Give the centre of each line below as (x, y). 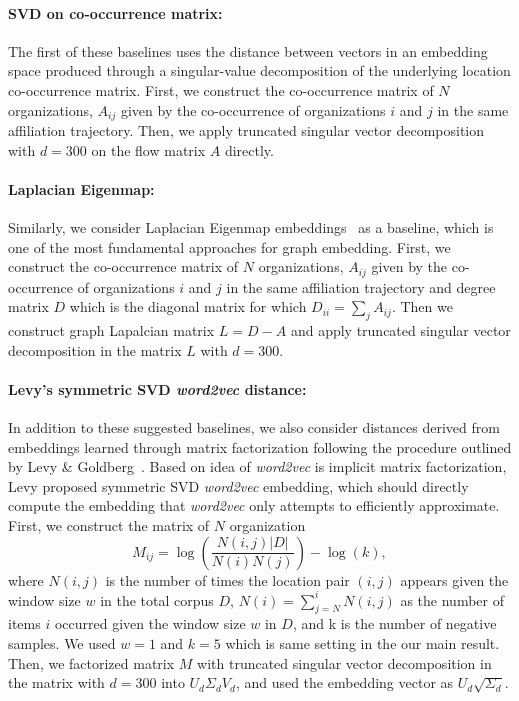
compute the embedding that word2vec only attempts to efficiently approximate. (254, 505)
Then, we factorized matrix (91, 662)
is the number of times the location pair (227, 579)
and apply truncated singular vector (400, 330)
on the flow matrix (148, 149)
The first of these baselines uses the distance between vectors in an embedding (248, 50)
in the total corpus (157, 599)
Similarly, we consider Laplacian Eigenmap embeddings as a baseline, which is (251, 227)
